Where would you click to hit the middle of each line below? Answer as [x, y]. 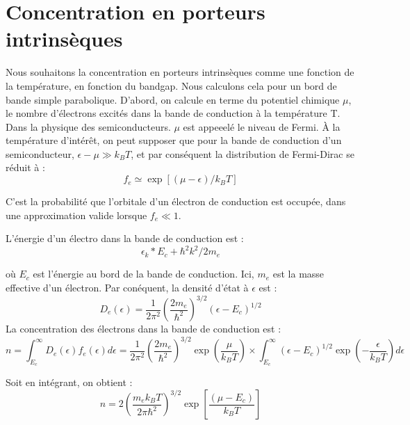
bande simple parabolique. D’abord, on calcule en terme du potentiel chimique [173, 99]
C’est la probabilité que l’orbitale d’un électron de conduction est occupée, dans [176, 201]
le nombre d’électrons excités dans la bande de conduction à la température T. [173, 113]
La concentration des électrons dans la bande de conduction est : [143, 329]
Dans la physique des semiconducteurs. [88, 126]
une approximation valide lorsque [76, 215]
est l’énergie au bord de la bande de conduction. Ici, [143, 274]
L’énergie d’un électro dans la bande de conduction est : [125, 238]
